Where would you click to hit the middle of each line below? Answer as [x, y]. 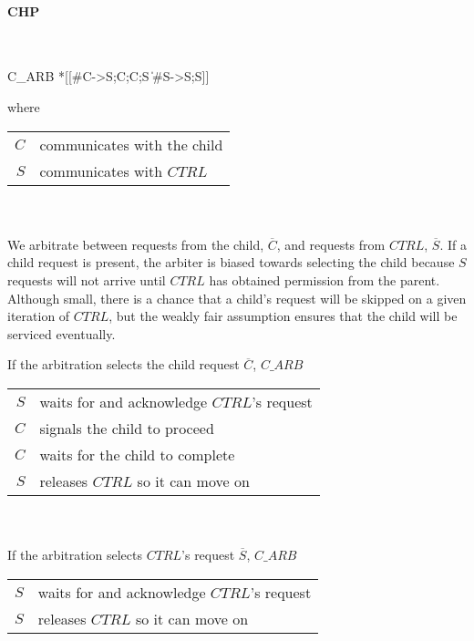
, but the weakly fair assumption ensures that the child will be [283, 316]
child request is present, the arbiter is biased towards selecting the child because [231, 262]
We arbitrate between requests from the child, [136, 244]
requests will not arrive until [87, 279]
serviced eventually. [62, 333]
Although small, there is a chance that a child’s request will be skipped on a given [237, 298]
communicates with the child [131, 144]
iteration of [39, 316]
